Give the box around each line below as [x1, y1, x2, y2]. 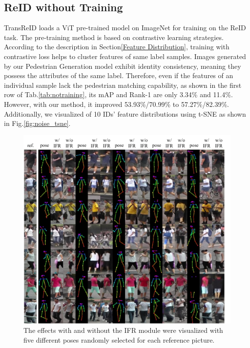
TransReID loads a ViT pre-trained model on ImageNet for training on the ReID [4, 22, 246, 33]
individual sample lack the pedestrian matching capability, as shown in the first [4, 80, 242, 90]
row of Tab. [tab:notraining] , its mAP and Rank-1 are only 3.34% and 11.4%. [4, 89, 233, 100]
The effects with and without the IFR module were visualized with [23, 325, 223, 335]
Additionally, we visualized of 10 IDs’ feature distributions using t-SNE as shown [4, 108, 246, 119]
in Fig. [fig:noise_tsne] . [4, 118, 71, 128]
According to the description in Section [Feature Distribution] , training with [4, 41, 229, 52]
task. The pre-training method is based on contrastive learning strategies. [4, 32, 224, 42]
